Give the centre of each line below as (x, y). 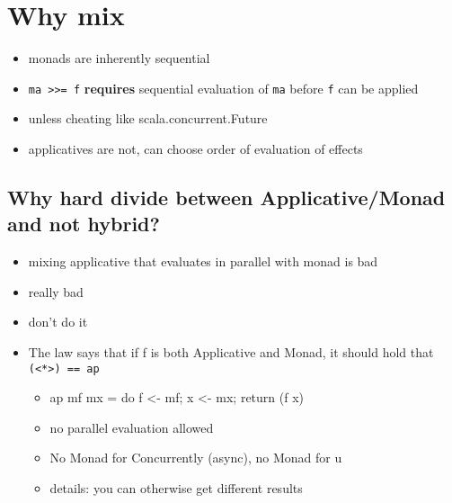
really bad (56, 291)
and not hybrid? (84, 224)
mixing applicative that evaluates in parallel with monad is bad (203, 261)
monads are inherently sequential (119, 58)
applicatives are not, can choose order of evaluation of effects (195, 148)
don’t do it (58, 322)
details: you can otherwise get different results (176, 487)
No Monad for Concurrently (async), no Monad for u (196, 458)
